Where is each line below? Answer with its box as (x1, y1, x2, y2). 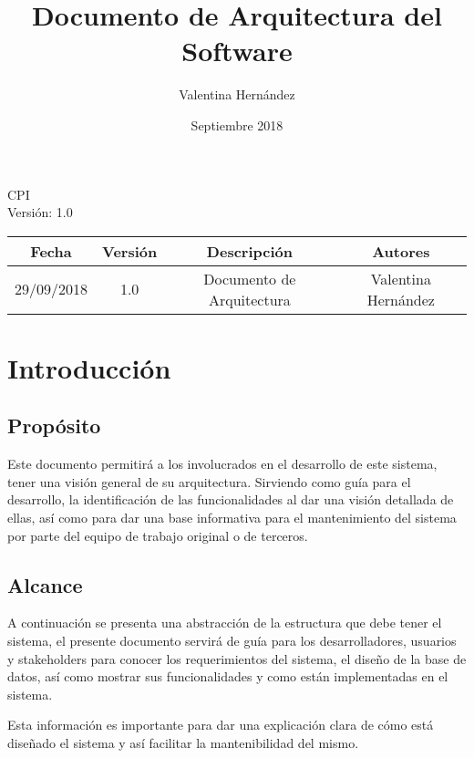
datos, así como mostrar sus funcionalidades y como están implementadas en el (7, 667, 448, 686)
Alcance (7, 570, 83, 598)
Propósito (7, 411, 101, 440)
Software (181, 32, 293, 69)
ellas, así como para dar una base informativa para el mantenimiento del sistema (7, 508, 457, 527)
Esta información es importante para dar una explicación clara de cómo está (7, 715, 434, 734)
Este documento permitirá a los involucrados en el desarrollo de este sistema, (7, 454, 438, 473)
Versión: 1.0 (7, 202, 73, 222)
